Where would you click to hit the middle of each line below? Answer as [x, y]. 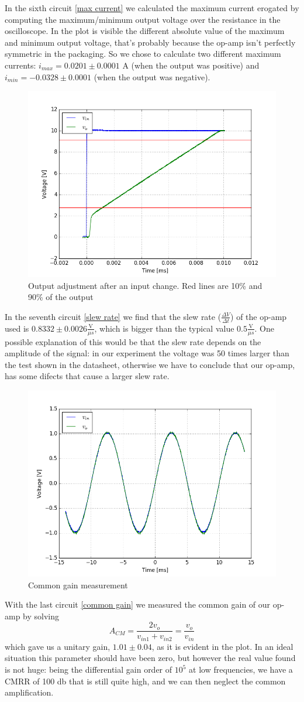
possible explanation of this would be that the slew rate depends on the [133, 341]
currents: [20, 65]
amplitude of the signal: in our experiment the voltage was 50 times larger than [147, 353]
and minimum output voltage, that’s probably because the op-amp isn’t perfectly [150, 42]
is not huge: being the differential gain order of [89, 669]
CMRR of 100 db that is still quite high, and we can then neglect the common [145, 681]
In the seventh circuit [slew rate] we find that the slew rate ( [113, 316]
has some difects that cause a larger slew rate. [87, 376]
